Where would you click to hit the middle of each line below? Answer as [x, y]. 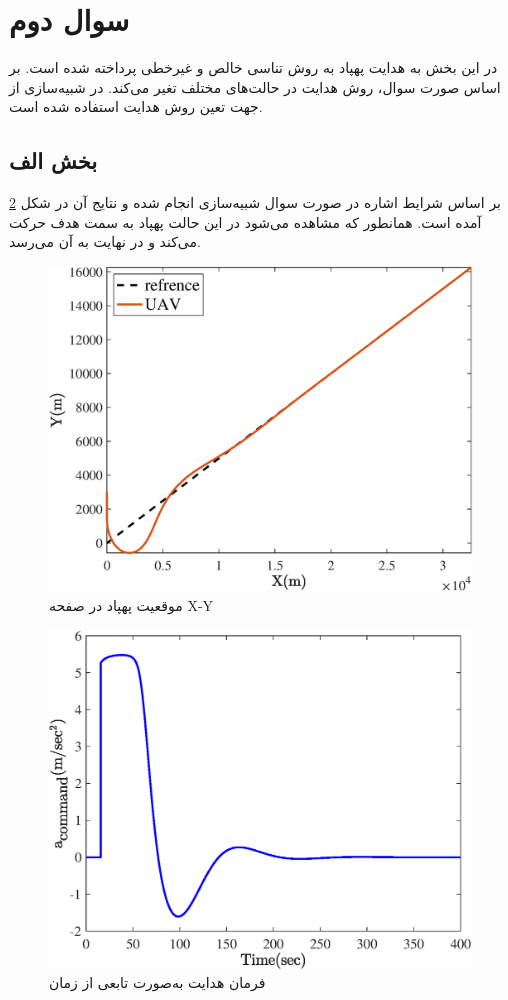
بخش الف [53, 160]
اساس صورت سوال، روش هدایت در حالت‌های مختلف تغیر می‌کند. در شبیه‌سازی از [255, 86]
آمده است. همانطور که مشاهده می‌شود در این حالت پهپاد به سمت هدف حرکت [245, 221]
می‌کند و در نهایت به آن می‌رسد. [105, 241]
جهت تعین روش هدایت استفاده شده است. [136, 106]
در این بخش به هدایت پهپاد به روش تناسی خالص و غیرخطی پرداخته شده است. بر [253, 67]
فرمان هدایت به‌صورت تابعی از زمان [157, 982]
